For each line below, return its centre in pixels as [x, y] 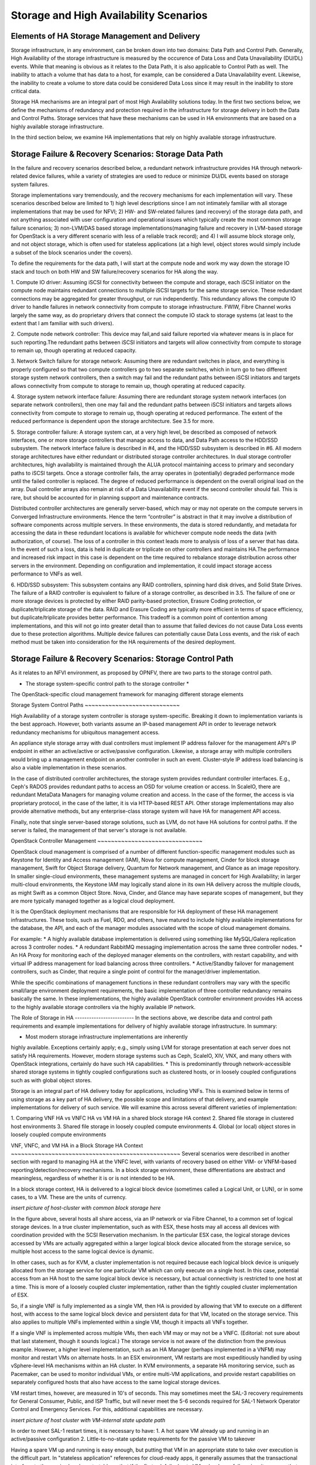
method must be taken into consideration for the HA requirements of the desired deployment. [123, 642]
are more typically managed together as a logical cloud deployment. [93, 901]
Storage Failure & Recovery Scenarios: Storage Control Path [122, 659]
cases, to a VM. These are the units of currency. [69, 1197]
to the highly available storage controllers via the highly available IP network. [103, 1007]
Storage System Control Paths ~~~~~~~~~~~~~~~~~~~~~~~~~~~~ [95, 705]
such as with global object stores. [51, 1080]
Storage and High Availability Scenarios [109, 15]
